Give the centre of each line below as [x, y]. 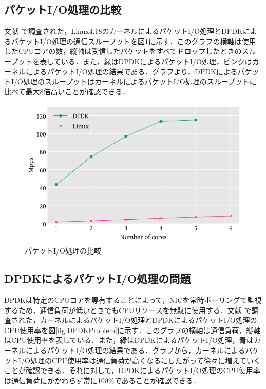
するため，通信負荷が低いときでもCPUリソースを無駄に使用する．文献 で [128, 310]
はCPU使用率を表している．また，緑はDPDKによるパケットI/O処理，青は [129, 340]
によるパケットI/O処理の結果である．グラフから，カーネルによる [135, 350]
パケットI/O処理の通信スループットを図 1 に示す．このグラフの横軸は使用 [134, 41]
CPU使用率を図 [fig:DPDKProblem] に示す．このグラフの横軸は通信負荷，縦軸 [132, 330]
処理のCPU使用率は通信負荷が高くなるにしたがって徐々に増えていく [145, 360]
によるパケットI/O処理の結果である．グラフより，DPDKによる [131, 71]
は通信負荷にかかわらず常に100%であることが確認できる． [102, 380]
